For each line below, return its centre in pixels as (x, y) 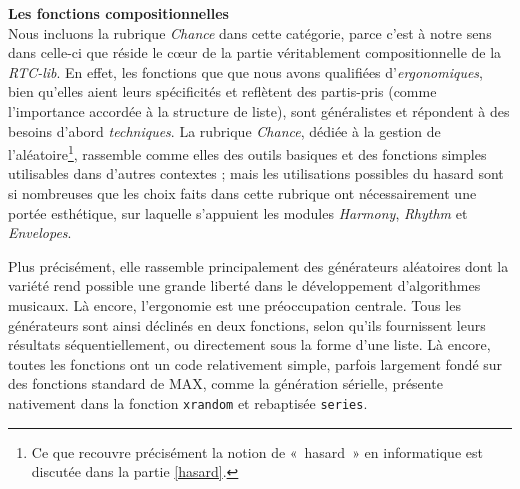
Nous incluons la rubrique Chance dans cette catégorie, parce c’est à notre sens (250, 32)
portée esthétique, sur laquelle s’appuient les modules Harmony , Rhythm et (238, 212)
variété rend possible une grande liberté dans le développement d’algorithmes (244, 285)
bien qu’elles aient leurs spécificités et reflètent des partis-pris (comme (222, 91)
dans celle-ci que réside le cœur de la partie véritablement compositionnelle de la (255, 52)
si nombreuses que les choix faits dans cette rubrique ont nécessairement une (242, 193)
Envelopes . (40, 232)
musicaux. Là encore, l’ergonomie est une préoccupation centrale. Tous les (234, 304)
